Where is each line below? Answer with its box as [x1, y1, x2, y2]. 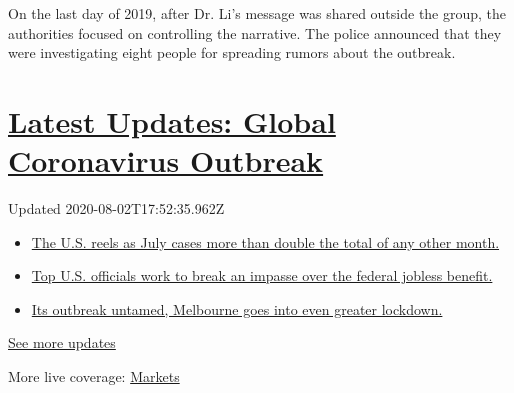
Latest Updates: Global [8, 100, 336, 141]
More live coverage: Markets [8, 366, 180, 387]
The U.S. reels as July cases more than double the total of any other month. [31, 231, 500, 252]
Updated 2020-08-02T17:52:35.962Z [8, 198, 225, 219]
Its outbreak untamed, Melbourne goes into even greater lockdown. [31, 298, 443, 319]
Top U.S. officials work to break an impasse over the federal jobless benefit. [31, 265, 493, 286]
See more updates [8, 332, 116, 353]
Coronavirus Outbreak [8, 140, 324, 181]
